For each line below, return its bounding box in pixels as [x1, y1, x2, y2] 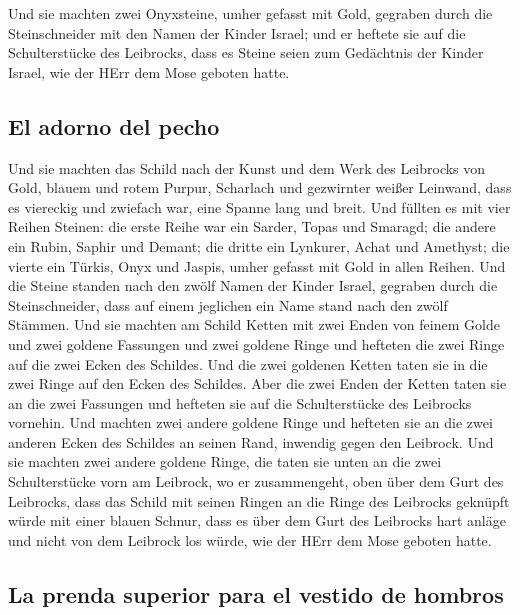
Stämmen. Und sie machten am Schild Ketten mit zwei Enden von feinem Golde [8, 314, 500, 335]
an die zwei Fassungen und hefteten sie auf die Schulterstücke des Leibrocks [8, 392, 472, 413]
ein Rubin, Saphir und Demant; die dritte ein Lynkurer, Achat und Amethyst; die [8, 235, 510, 256]
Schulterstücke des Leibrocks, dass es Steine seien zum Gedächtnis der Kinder [8, 42, 484, 63]
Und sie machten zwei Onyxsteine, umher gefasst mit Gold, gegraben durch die [8, 3, 493, 23]
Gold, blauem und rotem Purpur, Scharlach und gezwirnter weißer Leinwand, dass [8, 177, 512, 198]
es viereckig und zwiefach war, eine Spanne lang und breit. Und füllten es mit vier [8, 196, 511, 217]
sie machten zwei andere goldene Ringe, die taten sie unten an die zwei [8, 451, 442, 472]
